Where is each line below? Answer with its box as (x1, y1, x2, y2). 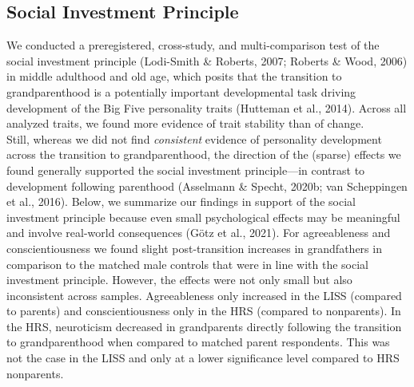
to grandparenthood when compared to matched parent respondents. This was (6, 334, 390, 350)
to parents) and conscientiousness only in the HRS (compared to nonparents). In (6, 302, 401, 319)
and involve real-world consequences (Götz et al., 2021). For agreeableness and (6, 224, 391, 241)
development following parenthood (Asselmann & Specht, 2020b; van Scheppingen (6, 177, 408, 194)
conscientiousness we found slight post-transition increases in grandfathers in (6, 239, 382, 256)
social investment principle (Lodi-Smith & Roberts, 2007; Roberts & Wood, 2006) (6, 52, 408, 69)
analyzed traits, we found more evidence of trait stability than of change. (6, 115, 364, 132)
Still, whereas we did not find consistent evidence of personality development (6, 130, 382, 147)
